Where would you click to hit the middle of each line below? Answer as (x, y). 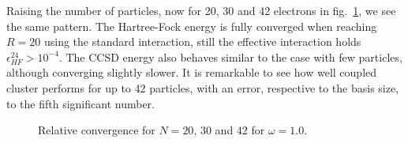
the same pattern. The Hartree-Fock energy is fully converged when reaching (192, 26)
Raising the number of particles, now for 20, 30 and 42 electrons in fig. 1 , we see (201, 10)
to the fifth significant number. (80, 103)
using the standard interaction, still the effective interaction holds (202, 41)
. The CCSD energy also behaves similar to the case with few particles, (230, 56)
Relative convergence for (97, 130)
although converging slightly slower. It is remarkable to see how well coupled (192, 72)
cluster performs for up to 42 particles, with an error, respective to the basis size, (203, 87)
